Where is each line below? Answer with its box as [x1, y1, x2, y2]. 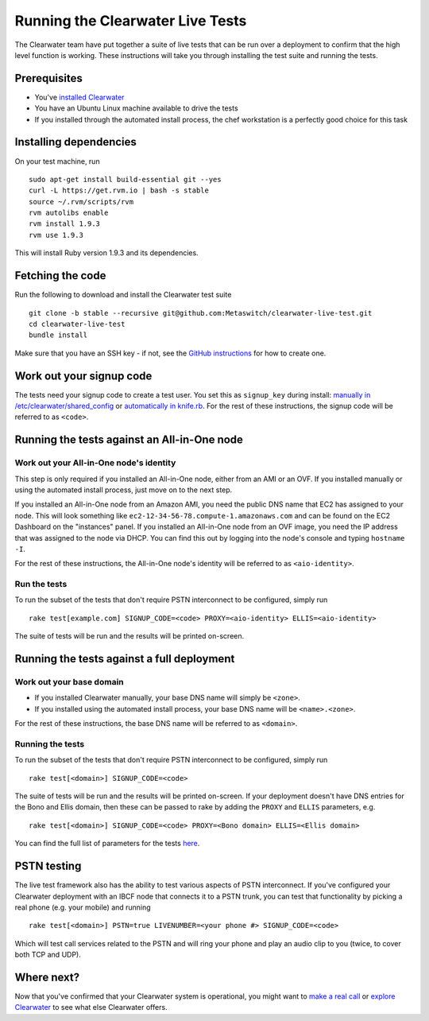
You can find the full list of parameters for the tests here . [14, 839, 200, 848]
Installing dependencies [14, 135, 137, 149]
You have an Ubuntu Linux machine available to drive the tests [34, 103, 238, 113]
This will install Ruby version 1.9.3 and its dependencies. [14, 248, 199, 258]
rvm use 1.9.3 [29, 231, 83, 239]
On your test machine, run [14, 156, 100, 166]
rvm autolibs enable [29, 208, 109, 218]
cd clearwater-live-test [29, 319, 126, 328]
